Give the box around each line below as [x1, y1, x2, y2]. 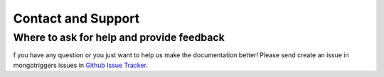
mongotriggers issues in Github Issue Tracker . [13, 61, 149, 69]
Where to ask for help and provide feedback [13, 31, 225, 44]
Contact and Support [13, 11, 140, 26]
